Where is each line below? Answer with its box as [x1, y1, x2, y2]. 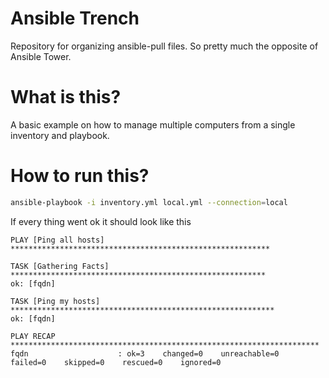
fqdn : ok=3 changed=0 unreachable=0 [10, 348, 280, 359]
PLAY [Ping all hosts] [10, 235, 105, 245]
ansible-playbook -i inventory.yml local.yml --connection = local [10, 197, 288, 207]
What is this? [10, 86, 122, 109]
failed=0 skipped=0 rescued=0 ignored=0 [10, 357, 222, 367]
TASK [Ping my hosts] [10, 296, 101, 306]
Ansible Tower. [10, 50, 72, 62]
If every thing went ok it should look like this [10, 215, 192, 227]
